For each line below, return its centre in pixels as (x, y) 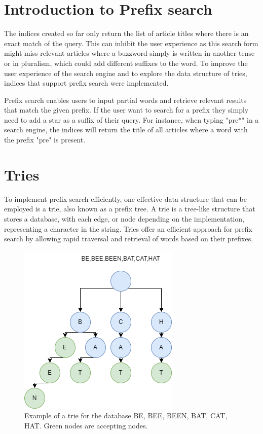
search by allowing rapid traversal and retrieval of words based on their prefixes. (129, 239)
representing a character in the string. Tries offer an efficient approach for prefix (128, 228)
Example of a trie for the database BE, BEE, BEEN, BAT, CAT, (126, 415)
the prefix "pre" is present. (45, 140)
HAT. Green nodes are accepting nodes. (86, 425)
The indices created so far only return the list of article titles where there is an (126, 33)
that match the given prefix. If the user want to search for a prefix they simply (126, 110)
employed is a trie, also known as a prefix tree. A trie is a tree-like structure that (130, 209)
